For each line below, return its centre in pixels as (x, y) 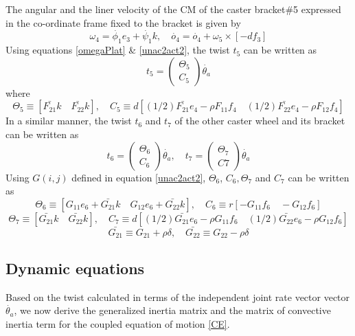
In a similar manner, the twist (69, 121)
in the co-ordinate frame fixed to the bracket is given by (123, 22)
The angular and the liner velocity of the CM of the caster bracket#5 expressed (173, 9)
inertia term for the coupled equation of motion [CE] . (118, 323)
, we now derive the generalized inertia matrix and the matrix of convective (172, 310)
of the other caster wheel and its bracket (260, 121)
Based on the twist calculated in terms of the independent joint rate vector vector (178, 296)
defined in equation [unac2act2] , (139, 177)
